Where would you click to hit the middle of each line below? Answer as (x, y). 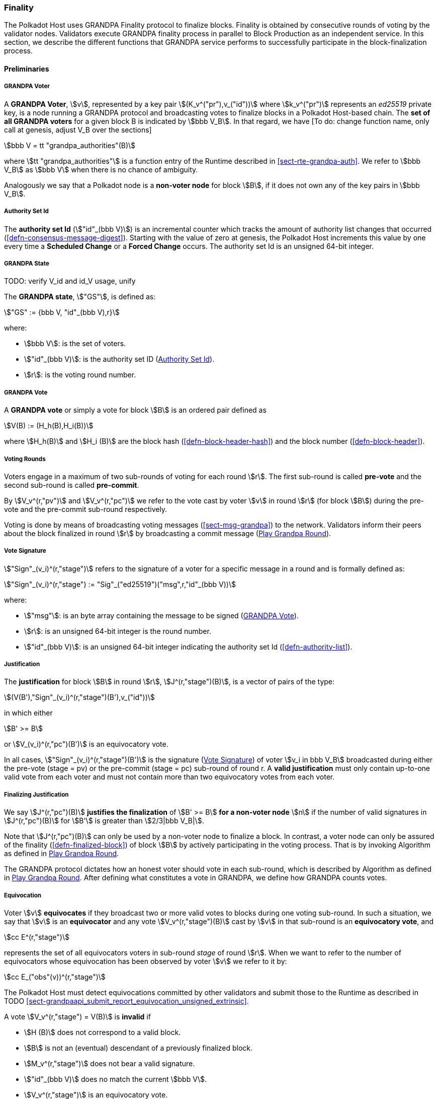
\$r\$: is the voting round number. (80, 375)
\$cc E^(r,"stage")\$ (37, 937)
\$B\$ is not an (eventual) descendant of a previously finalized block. (139, 1048)
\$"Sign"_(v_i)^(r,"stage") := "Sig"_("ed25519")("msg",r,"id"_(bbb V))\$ (120, 584)
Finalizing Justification (36, 794)
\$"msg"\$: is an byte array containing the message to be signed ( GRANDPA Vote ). (161, 615)
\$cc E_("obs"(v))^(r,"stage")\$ (55, 977)
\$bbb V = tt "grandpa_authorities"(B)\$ (70, 145)
